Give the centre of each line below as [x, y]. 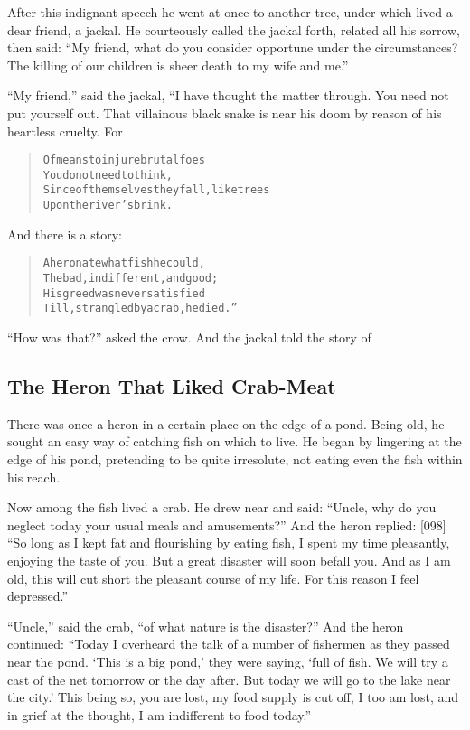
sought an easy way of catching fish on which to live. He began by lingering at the [235, 441]
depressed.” [38, 596]
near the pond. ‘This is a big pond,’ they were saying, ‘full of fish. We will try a [228, 661]
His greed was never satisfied [124, 293]
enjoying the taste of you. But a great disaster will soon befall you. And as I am [229, 560]
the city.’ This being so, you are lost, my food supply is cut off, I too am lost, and [233, 697]
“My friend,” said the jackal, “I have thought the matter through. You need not [228, 95]
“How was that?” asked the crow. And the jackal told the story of [189, 337]
